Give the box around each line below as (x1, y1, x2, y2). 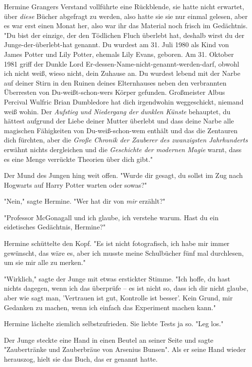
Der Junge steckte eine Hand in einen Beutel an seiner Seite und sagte (4, 334, 214, 345)
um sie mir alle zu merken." (4, 257, 86, 267)
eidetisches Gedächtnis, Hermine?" (4, 222, 106, 232)
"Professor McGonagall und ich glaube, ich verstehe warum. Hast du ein (4, 212, 219, 222)
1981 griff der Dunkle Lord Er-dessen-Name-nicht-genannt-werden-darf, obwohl (4, 58, 239, 69)
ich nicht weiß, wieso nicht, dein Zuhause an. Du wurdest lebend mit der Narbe (4, 68, 240, 78)
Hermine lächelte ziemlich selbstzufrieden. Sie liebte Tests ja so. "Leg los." (4, 318, 224, 329)
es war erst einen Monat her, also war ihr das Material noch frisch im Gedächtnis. (4, 20, 248, 31)
